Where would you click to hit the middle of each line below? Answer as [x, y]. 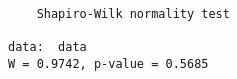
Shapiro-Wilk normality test [133, 13]
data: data [47, 46]
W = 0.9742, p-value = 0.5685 [108, 63]
